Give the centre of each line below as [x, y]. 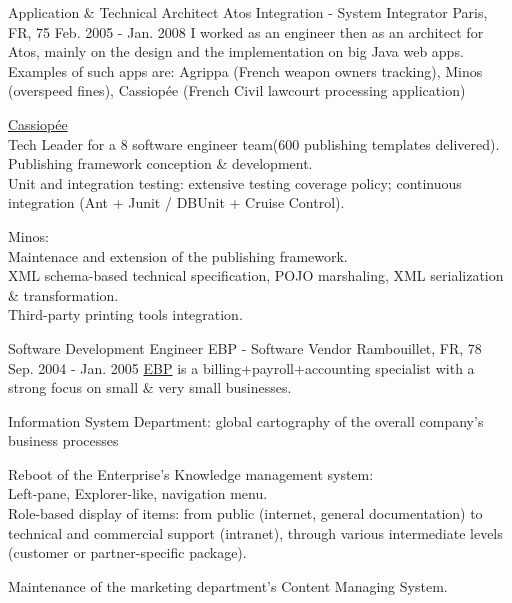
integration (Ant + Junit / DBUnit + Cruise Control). [176, 202]
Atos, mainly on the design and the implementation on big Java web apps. [236, 51]
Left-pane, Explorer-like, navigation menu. [138, 493]
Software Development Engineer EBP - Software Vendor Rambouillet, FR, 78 [245, 347]
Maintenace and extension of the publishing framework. [178, 255]
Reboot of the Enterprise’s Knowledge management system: [191, 473]
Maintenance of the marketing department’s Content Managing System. [228, 585]
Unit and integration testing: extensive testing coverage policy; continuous [235, 182]
